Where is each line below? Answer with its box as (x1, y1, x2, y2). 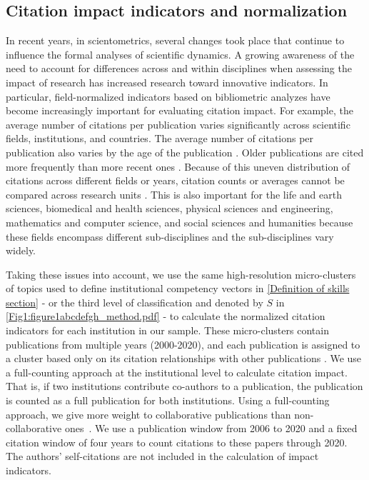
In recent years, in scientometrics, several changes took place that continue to (6, 33, 345, 48)
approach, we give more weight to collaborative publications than (6, 406, 291, 421)
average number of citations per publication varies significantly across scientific (6, 116, 350, 131)
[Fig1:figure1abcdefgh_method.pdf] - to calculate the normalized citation (6, 309, 325, 324)
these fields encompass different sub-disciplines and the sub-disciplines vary (6, 229, 334, 244)
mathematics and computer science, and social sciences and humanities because (6, 214, 353, 229)
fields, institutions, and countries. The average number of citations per (6, 131, 314, 146)
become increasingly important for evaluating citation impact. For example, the (6, 103, 353, 118)
